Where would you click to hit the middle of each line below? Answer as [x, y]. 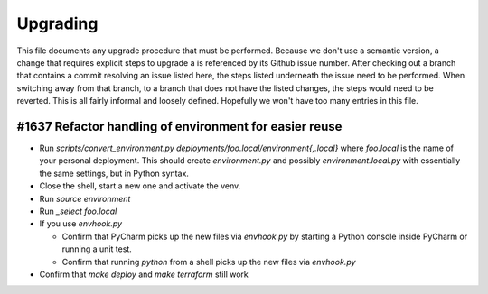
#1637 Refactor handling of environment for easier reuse [179, 126]
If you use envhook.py [80, 224]
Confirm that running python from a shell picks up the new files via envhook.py [209, 262]
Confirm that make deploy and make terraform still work [144, 274]
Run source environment [85, 198]
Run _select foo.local [78, 211]
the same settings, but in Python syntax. [114, 173]
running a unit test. [97, 249]
